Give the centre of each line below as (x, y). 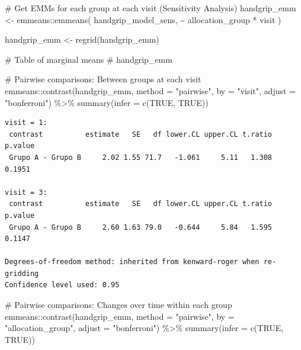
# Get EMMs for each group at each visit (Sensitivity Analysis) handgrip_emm (150, 8)
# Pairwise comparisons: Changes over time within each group (119, 305)
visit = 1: (26, 123)
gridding (22, 273)
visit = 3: (26, 192)
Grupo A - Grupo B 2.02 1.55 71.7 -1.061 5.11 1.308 (141, 157)
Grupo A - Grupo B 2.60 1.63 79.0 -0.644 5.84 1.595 (141, 227)
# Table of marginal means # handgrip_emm (89, 59)
